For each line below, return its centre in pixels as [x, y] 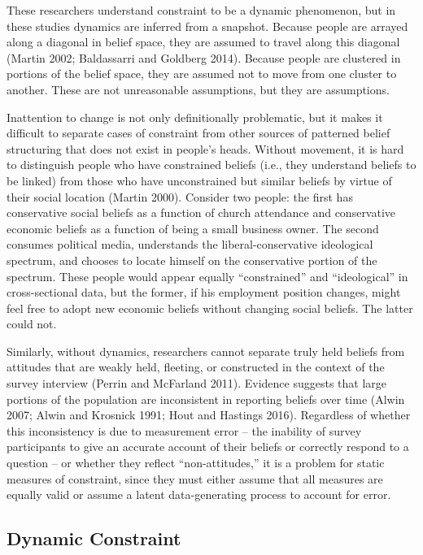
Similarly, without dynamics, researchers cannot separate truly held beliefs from [206, 351]
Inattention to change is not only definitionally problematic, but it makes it [195, 117]
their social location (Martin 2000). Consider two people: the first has [180, 196]
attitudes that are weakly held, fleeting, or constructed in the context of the [196, 367]
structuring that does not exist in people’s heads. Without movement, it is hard [205, 148]
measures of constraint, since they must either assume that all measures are [195, 478]
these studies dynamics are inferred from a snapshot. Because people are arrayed [207, 26]
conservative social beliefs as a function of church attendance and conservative [201, 212]
